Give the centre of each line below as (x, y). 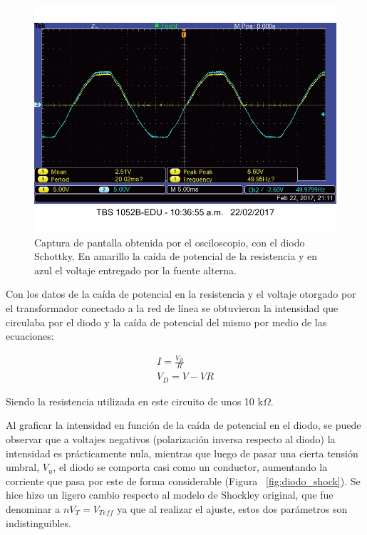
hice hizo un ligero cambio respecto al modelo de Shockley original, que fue (170, 495)
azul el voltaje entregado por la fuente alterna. (136, 270)
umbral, (23, 467)
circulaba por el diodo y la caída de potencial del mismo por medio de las (166, 322)
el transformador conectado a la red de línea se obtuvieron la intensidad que (172, 307)
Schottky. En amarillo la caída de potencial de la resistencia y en (176, 256)
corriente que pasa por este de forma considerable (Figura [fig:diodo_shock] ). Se (183, 481)
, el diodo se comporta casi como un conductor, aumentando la (190, 467)
